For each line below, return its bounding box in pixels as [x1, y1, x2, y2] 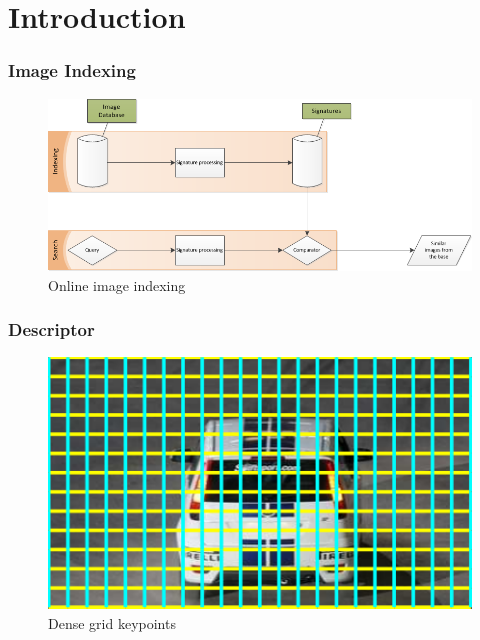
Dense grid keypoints [48, 612, 176, 633]
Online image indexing [48, 274, 186, 295]
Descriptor [8, 317, 95, 342]
